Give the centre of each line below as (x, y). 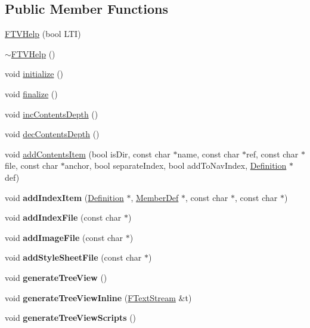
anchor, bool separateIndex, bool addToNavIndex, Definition (176, 165)
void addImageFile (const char (64, 237)
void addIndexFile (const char (63, 217)
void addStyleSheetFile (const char (73, 257)
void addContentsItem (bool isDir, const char (88, 154)
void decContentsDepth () (52, 134)
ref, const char (272, 154)
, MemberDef (155, 197)
